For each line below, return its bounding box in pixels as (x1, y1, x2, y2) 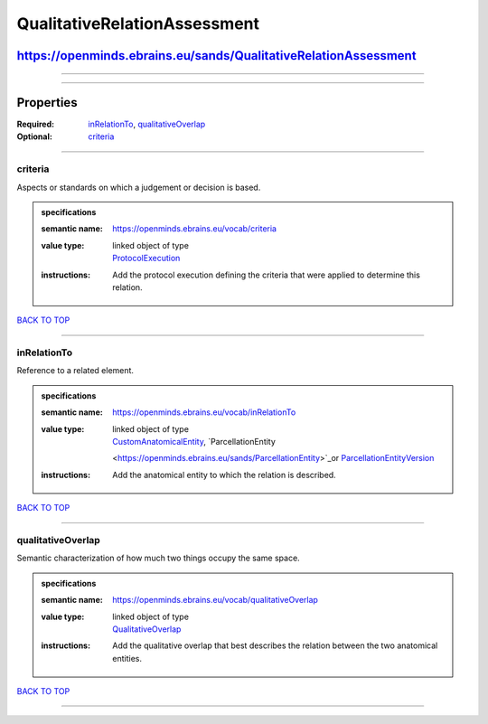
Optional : (16, 131, 53, 142)
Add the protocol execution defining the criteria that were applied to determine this (112, 269, 420, 280)
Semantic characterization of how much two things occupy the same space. (16, 552, 300, 564)
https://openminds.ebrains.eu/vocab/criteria (112, 223, 277, 234)
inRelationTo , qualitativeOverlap (88, 118, 206, 130)
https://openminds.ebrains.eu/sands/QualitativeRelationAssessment (16, 48, 417, 63)
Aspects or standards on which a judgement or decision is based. (16, 182, 261, 193)
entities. (112, 653, 142, 663)
